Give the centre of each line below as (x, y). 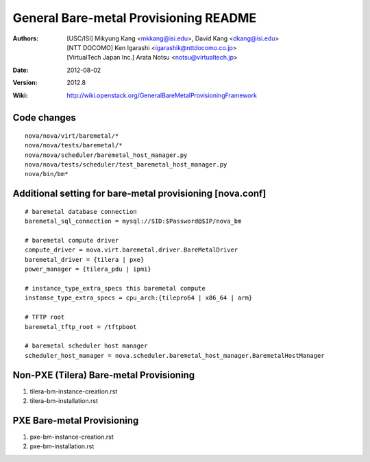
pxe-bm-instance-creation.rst (72, 437)
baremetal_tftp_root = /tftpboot (81, 327)
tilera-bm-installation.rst (64, 401)
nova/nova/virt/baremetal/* (72, 136)
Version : (25, 83)
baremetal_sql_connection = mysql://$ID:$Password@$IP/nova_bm (133, 221)
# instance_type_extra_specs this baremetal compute (115, 288)
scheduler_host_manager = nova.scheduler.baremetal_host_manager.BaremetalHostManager (175, 355)
